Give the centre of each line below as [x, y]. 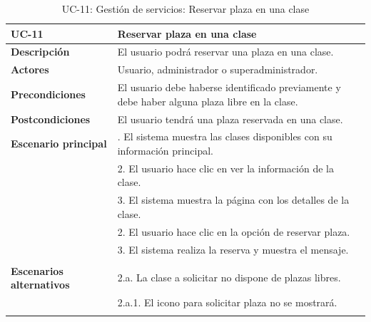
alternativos [40, 285]
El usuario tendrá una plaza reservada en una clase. [230, 119]
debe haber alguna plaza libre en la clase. [208, 101]
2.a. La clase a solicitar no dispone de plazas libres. [229, 277]
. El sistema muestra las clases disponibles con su [225, 136]
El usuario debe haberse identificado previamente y [229, 87]
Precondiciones [48, 94]
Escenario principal [59, 144]
